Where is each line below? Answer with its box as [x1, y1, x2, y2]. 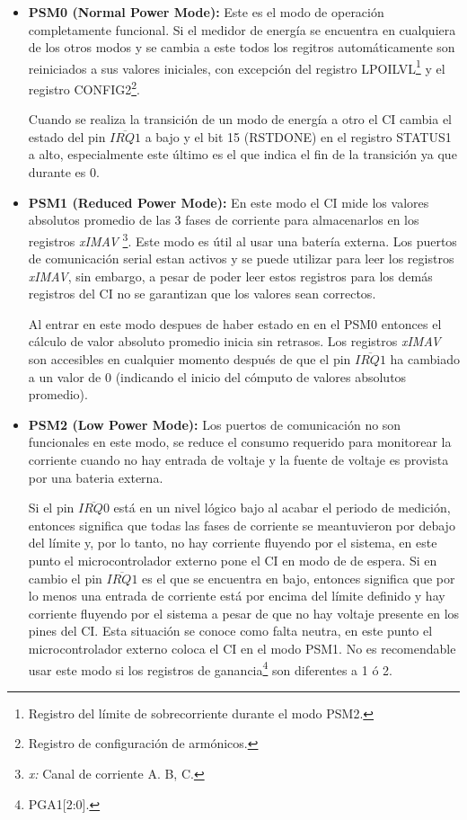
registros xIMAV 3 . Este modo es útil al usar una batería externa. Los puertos [28, 228, 457, 250]
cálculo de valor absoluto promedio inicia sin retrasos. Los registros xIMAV [28, 332, 441, 351]
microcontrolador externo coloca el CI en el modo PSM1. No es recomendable [28, 638, 456, 657]
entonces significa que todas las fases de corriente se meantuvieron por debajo [28, 515, 455, 534]
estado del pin [28, 127, 106, 146]
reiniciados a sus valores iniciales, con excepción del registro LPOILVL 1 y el [28, 56, 445, 77]
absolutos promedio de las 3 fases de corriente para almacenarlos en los [28, 210, 419, 229]
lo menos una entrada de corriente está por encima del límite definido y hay [28, 586, 445, 605]
